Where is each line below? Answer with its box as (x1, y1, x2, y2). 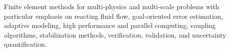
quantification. (4, 39, 47, 49)
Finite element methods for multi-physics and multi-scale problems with (4, 1, 219, 11)
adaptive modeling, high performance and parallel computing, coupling (4, 20, 216, 30)
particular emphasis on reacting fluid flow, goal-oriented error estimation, (4, 11, 223, 21)
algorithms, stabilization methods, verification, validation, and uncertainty (4, 29, 227, 39)
